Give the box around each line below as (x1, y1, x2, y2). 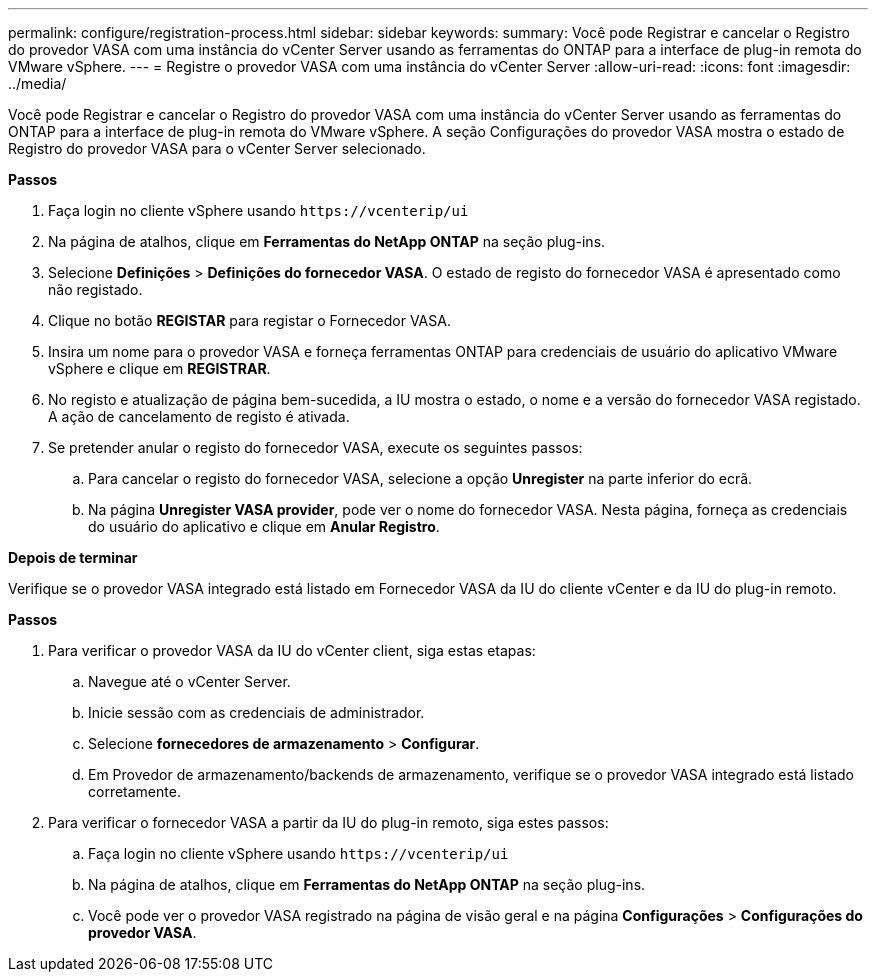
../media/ (8, 75, 67, 92)
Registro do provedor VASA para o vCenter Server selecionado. (8, 140, 426, 157)
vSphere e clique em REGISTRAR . (48, 360, 271, 377)
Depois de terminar (8, 549, 138, 566)
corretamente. (88, 783, 181, 800)
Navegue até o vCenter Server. (88, 673, 291, 690)
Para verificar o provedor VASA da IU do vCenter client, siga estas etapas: (48, 642, 536, 659)
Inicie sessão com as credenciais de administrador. (88, 704, 425, 721)
